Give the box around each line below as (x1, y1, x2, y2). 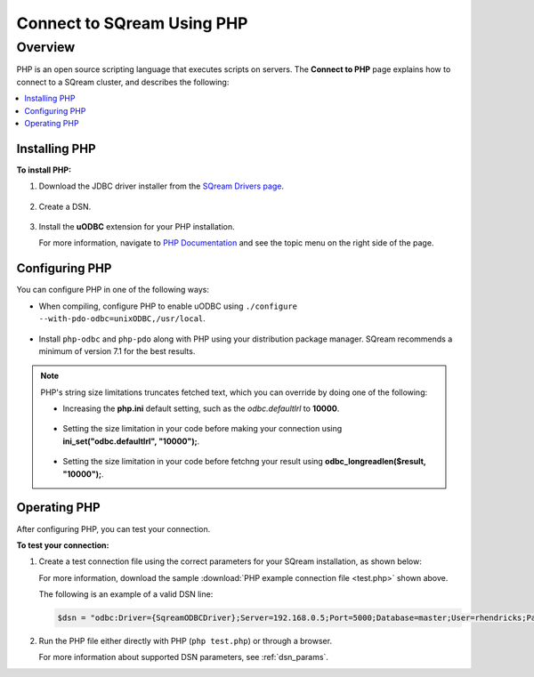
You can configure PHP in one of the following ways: (16, 285, 209, 295)
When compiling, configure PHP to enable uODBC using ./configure (38, 301, 298, 311)
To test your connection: (16, 539, 109, 551)
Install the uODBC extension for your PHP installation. (38, 222, 235, 232)
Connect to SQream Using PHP (16, 13, 248, 33)
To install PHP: (16, 165, 72, 175)
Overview (16, 39, 76, 55)
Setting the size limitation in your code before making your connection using (62, 423, 343, 434)
